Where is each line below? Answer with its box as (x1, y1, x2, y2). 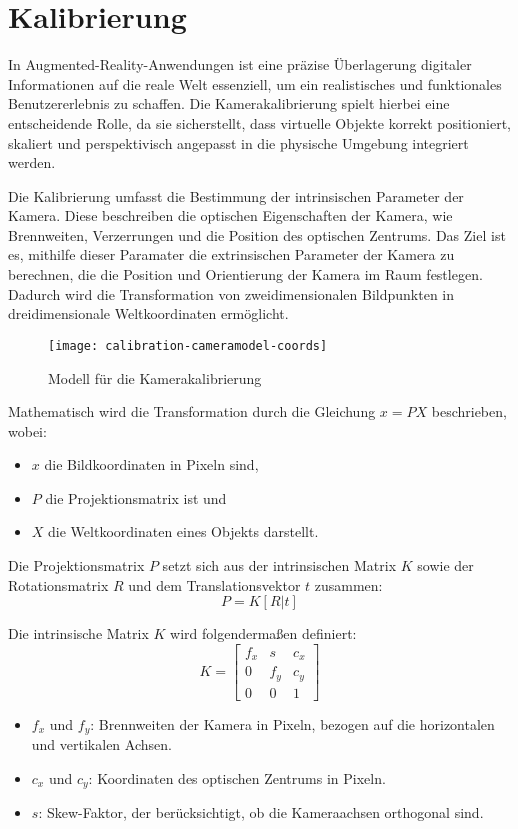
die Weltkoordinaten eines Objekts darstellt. (48, 521, 319, 542)
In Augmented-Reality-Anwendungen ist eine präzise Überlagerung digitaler (8, 54, 472, 75)
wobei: (8, 420, 47, 441)
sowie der (417, 555, 474, 576)
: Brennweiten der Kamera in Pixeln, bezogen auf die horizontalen (90, 713, 495, 734)
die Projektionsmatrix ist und (45, 487, 227, 508)
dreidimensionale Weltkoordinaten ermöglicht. (8, 303, 289, 324)
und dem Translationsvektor (128, 574, 301, 595)
